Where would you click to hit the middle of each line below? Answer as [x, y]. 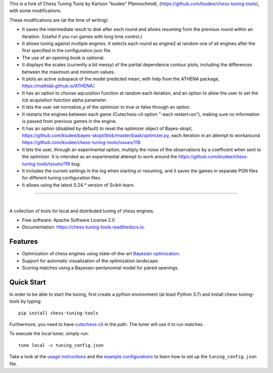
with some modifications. [36, 11]
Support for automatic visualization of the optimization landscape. [90, 261]
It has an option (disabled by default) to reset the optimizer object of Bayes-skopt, [107, 128]
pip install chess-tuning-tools [58, 313]
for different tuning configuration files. [62, 178]
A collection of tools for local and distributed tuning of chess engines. [82, 211]
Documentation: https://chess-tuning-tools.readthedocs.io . [83, 227]
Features [24, 242]
